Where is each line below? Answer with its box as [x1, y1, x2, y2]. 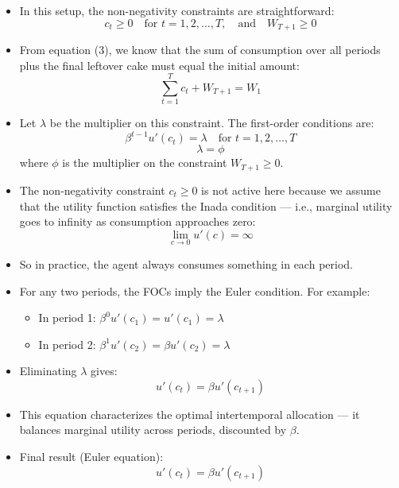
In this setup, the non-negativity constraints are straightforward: [19, 2, 335, 18]
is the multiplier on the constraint [62, 154, 227, 171]
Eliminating [19, 362, 77, 379]
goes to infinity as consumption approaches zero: [19, 213, 256, 230]
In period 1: [38, 309, 96, 326]
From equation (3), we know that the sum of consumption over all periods [19, 41, 381, 58]
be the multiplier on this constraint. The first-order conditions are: [49, 114, 374, 131]
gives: [91, 362, 118, 379]
